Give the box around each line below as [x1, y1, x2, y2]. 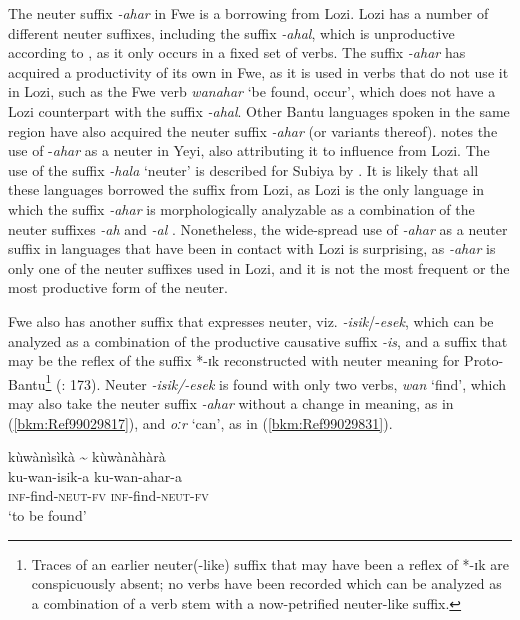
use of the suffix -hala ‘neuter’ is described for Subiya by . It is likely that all [8, 159, 479, 180]
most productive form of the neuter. [8, 277, 228, 298]
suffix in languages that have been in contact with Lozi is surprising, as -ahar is [8, 238, 496, 259]
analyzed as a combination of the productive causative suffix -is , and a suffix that [8, 330, 508, 351]
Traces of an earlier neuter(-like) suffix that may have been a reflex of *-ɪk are [31, 553, 509, 574]
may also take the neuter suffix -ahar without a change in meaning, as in [8, 392, 454, 413]
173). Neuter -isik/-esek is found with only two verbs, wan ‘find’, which [70, 373, 507, 394]
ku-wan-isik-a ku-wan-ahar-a [8, 465, 182, 486]
